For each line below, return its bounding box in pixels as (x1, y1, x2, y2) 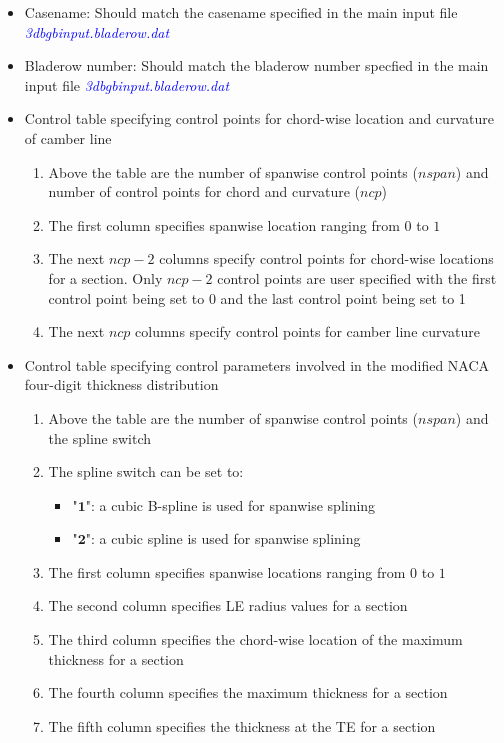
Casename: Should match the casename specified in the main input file (24, 2, 458, 22)
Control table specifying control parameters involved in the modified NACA (24, 354, 490, 375)
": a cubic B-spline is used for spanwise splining (85, 494, 376, 515)
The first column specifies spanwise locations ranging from (48, 561, 406, 582)
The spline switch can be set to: (48, 461, 244, 482)
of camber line (24, 127, 112, 148)
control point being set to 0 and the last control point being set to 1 (48, 287, 466, 308)
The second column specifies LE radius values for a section (48, 595, 408, 616)
